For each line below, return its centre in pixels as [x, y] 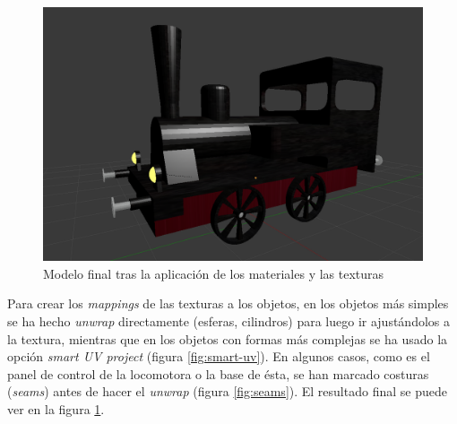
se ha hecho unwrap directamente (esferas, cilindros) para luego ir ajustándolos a [229, 321]
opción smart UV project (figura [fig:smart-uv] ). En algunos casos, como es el [219, 356]
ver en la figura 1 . [56, 408]
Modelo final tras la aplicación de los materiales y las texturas [214, 273]
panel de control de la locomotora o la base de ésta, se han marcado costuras [218, 373]
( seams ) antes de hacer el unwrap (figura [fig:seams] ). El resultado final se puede [227, 391]
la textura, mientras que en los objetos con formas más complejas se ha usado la [228, 338]
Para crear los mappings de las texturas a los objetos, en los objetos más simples [228, 303]
